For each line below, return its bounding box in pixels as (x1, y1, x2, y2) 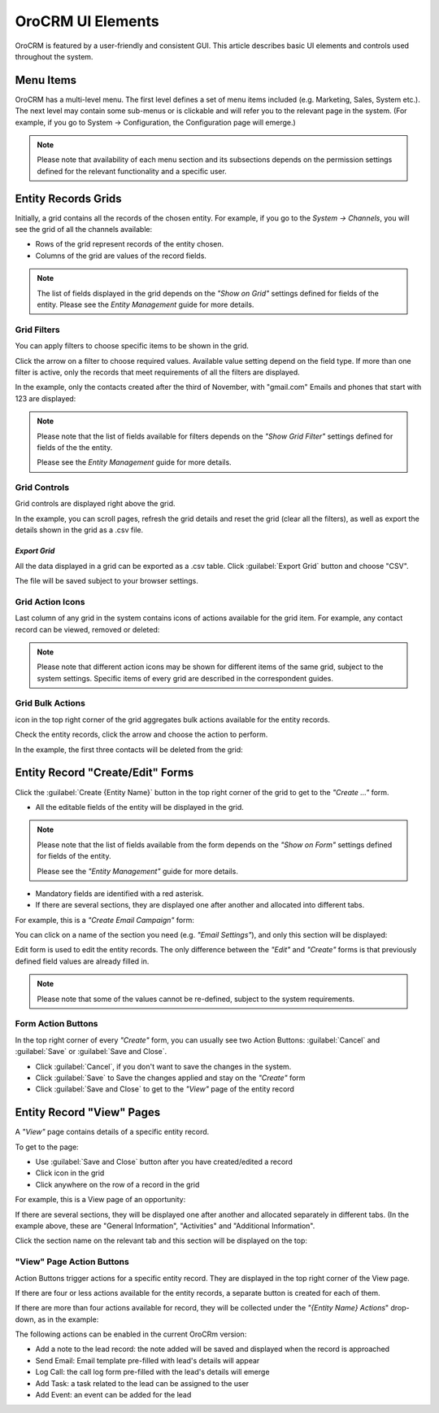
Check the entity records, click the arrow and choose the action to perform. (15, 729, 268, 740)
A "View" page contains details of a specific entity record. (15, 1127, 210, 1137)
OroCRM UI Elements (15, 12, 159, 30)
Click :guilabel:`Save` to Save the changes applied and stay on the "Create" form (35, 1073, 306, 1083)
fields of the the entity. (37, 442, 113, 452)
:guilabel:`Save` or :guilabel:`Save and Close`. (15, 1047, 167, 1056)
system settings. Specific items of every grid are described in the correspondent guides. (37, 673, 333, 683)
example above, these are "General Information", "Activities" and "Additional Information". (15, 1221, 315, 1231)
